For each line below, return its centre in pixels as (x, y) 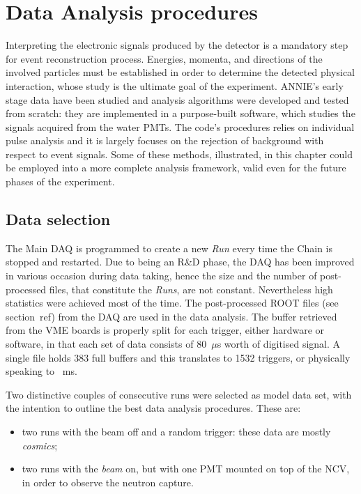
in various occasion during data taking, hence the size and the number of (161, 276)
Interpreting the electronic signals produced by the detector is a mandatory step (177, 45)
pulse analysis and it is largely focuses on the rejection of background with (165, 140)
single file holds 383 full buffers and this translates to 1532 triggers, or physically (178, 357)
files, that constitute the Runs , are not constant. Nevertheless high (191, 289)
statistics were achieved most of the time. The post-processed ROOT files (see (172, 303)
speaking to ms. (41, 371)
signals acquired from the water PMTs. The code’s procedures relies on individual (180, 126)
